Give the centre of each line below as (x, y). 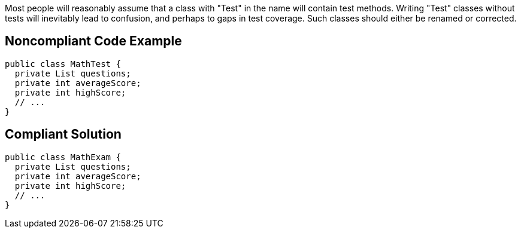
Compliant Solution (63, 134)
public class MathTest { (63, 64)
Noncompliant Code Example (93, 41)
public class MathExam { (63, 157)
